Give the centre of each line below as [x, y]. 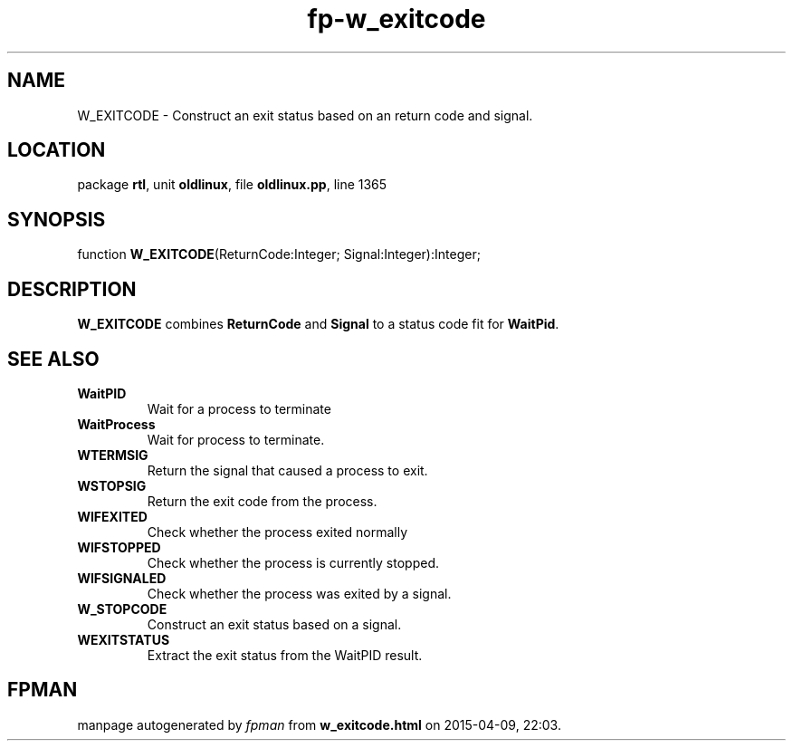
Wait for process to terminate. [236, 439]
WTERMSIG [113, 455]
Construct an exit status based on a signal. [274, 624]
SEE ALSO [53, 359]
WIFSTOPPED [119, 547]
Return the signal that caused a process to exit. [287, 470]
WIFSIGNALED [122, 578]
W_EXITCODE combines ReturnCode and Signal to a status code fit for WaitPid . [318, 324]
